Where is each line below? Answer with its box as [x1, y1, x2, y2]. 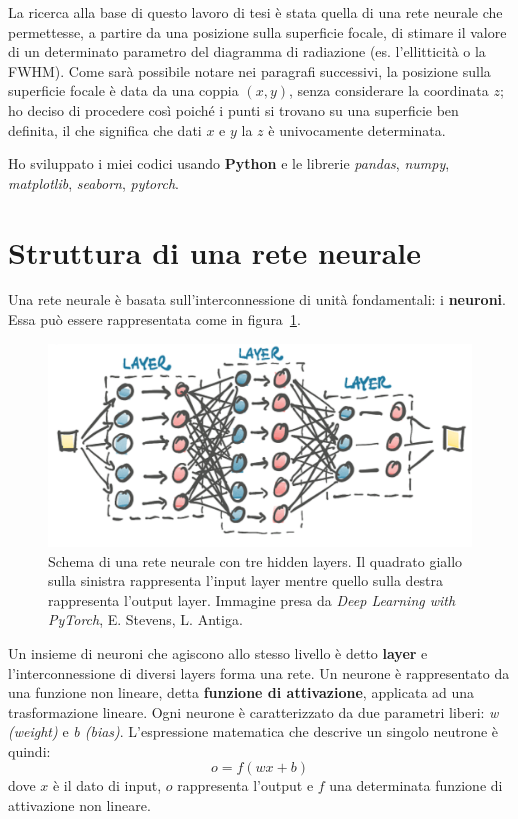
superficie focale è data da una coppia [8, 80, 239, 101]
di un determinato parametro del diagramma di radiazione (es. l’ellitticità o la [8, 41, 486, 62]
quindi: [8, 740, 51, 761]
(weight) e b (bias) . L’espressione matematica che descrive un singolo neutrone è [8, 721, 499, 742]
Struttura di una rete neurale [8, 231, 422, 272]
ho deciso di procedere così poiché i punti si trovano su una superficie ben [8, 99, 459, 120]
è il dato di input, [52, 775, 162, 796]
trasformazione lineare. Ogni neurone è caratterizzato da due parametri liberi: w [8, 701, 499, 722]
